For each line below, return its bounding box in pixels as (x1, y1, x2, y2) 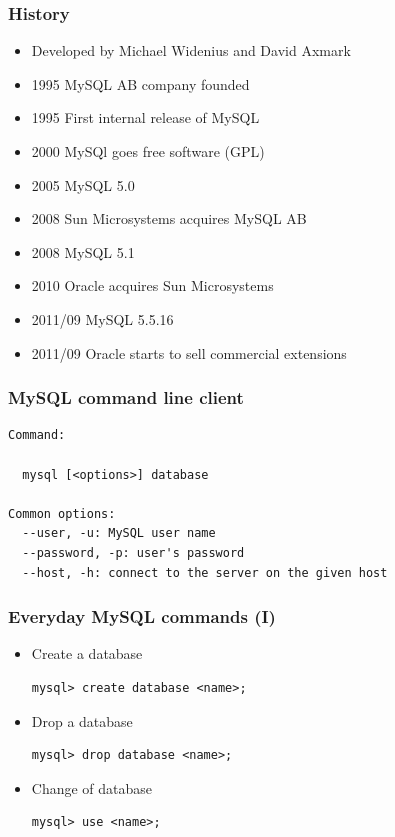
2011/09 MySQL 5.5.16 (31, 308, 174, 329)
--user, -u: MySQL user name (22, 526, 216, 541)
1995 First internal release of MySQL (31, 107, 260, 128)
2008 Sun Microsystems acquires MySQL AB (31, 208, 307, 229)
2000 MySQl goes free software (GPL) (31, 141, 265, 161)
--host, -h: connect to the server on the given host (22, 565, 388, 580)
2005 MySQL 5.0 (31, 174, 135, 195)
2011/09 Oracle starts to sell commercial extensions (31, 342, 347, 363)
